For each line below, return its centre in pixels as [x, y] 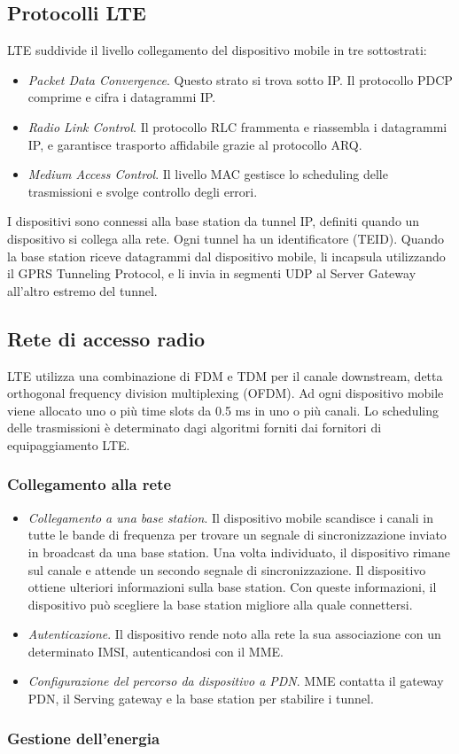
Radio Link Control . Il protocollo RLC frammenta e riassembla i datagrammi [237, 126]
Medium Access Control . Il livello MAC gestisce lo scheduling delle [208, 174]
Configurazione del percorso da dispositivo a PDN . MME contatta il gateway [236, 681]
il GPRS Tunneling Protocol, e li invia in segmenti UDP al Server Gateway [212, 273]
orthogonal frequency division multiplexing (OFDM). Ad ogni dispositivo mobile [226, 393]
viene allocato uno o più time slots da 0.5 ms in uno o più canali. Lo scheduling [223, 410]
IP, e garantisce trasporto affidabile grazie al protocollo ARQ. [195, 144]
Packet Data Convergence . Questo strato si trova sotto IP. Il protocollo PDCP [240, 79]
